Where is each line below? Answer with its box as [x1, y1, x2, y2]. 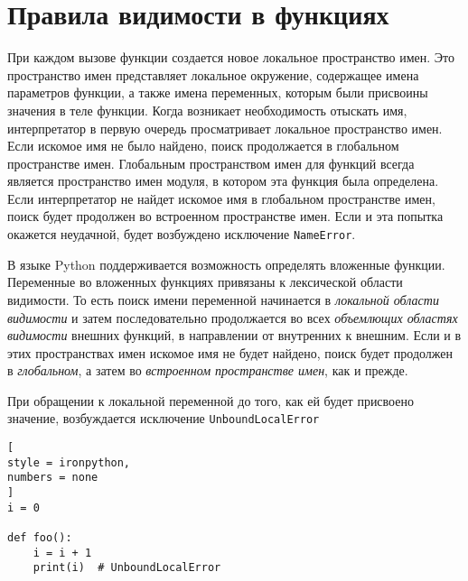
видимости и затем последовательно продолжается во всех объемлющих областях [7, 308, 458, 327]
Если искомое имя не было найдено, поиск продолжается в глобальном [7, 136, 399, 155]
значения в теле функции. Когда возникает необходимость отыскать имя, [7, 100, 407, 119]
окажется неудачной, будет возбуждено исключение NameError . [7, 225, 356, 244]
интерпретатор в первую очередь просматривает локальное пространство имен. [7, 118, 443, 137]
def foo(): [7, 531, 72, 545]
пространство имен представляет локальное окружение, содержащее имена [7, 65, 419, 84]
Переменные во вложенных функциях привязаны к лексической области [7, 272, 403, 291]
